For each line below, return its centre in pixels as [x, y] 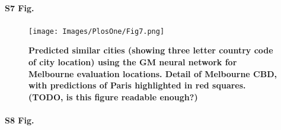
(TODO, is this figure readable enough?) [113, 96]
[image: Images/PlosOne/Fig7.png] [97, 31]
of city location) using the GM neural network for [133, 62]
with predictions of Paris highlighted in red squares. [137, 85]
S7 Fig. [20, 7]
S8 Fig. [20, 120]
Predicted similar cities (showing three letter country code [151, 50]
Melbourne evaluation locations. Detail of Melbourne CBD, [153, 73]
